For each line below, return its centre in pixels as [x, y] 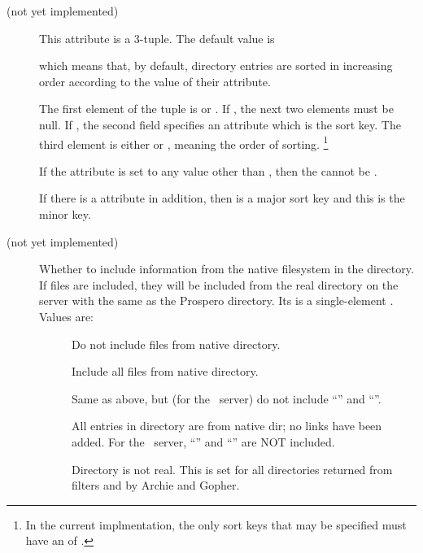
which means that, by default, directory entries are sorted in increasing [216, 65]
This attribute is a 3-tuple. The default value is [157, 38]
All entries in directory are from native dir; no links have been [227, 426]
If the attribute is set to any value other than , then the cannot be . [208, 170]
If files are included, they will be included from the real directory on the [219, 284]
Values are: [67, 316]
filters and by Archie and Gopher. [156, 485]
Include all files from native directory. [165, 371]
